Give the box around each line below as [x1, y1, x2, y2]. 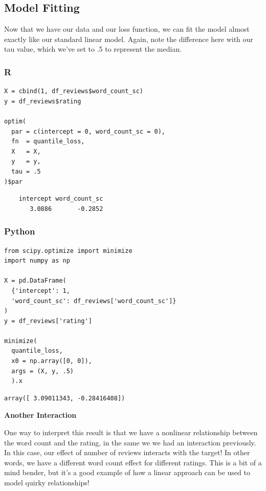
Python [4, 225, 35, 238]
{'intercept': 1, [11, 287, 70, 294]
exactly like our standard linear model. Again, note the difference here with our [4, 33, 253, 44]
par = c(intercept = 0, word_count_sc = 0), [11, 127, 165, 135]
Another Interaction [4, 410, 77, 420]
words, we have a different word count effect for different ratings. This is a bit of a [4, 457, 262, 467]
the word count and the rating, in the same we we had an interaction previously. [4, 437, 256, 447]
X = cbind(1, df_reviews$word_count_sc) [4, 88, 144, 95]
